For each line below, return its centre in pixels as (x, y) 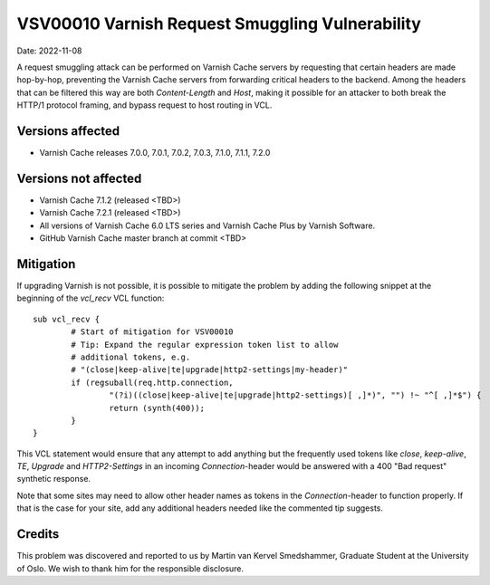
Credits (38, 534)
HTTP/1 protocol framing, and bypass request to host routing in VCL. (144, 105)
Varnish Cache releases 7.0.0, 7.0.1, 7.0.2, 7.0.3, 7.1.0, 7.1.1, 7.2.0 (155, 153)
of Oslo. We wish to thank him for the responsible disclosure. (130, 568)
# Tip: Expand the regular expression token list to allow (205, 345)
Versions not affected (79, 178)
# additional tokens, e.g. (131, 357)
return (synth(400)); (157, 408)
